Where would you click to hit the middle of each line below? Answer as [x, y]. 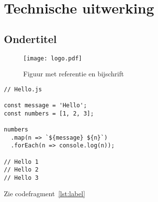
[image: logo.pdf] [53, 58]
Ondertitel [30, 38]
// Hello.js [23, 89]
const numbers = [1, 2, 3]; [49, 113]
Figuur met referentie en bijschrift [74, 74]
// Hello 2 [21, 170]
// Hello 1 [21, 162]
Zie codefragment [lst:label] [45, 193]
